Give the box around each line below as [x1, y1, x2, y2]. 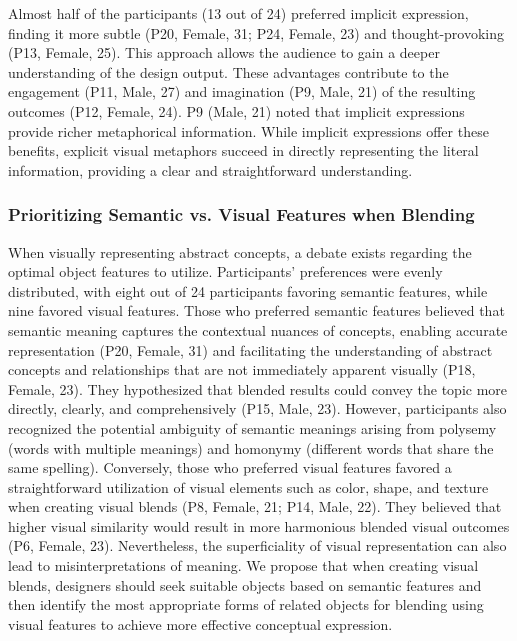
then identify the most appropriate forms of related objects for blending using [8, 594, 484, 615]
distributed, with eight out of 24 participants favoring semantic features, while [8, 280, 488, 301]
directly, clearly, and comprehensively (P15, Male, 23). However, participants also [8, 398, 507, 419]
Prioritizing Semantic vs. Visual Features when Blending [8, 202, 475, 227]
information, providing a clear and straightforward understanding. [8, 159, 413, 180]
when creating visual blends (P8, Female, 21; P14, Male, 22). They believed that [8, 496, 502, 517]
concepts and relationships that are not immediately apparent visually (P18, [8, 359, 476, 380]
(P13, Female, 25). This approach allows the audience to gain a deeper [8, 42, 440, 63]
